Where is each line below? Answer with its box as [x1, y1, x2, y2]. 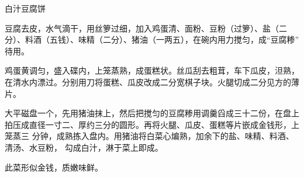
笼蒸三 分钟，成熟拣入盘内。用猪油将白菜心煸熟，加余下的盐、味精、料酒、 [5, 130, 294, 142]
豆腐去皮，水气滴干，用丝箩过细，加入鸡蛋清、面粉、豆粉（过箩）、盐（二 [5, 22, 287, 34]
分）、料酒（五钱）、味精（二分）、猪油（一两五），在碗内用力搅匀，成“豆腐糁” [5, 33, 299, 46]
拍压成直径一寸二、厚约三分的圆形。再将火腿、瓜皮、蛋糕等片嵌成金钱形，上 [5, 118, 299, 130]
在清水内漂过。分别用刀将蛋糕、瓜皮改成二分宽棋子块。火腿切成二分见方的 [5, 75, 291, 88]
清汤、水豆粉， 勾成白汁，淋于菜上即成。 [5, 141, 163, 153]
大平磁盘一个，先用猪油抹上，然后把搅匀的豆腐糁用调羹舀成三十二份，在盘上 [5, 107, 299, 119]
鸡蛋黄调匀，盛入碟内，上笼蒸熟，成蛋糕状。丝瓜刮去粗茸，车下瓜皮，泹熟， [5, 64, 299, 77]
